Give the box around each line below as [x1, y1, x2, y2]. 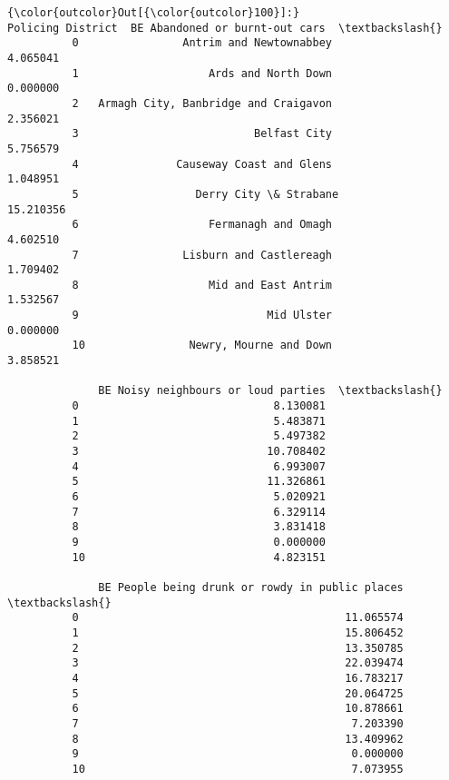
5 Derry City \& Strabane [72, 187, 339, 201]
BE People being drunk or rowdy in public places [98, 580, 404, 594]
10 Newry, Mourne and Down [72, 339, 332, 352]
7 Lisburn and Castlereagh [72, 248, 332, 262]
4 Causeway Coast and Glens [72, 157, 332, 171]
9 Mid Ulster [72, 309, 332, 322]
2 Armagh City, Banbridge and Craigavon [72, 96, 332, 110]
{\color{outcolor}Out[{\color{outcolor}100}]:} [7, 6, 300, 19]
